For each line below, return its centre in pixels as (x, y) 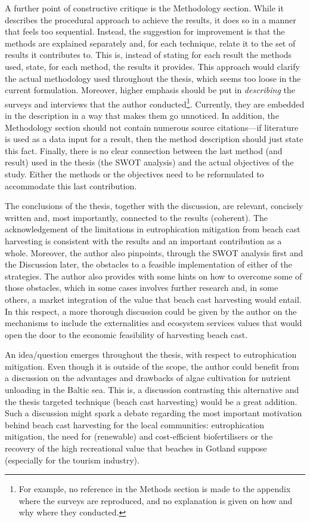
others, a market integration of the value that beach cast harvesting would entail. (153, 299)
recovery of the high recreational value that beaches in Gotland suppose (136, 448)
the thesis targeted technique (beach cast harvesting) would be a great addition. (151, 401)
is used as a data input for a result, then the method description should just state (154, 139)
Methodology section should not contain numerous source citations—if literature (152, 127)
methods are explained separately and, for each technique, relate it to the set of (150, 43)
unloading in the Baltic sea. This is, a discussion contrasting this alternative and (152, 390)
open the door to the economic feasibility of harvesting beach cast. (126, 334)
